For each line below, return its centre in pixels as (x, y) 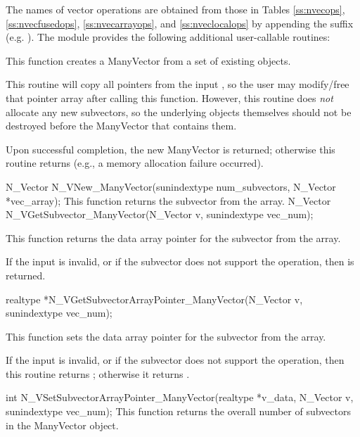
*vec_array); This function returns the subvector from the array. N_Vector (168, 200)
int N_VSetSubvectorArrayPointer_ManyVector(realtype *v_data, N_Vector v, (180, 397)
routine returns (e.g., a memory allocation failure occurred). (135, 163)
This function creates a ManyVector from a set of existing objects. (148, 60)
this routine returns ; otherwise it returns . (98, 373)
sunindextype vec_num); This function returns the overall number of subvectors (178, 411)
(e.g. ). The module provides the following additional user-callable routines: (168, 37)
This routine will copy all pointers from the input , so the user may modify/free (178, 84)
